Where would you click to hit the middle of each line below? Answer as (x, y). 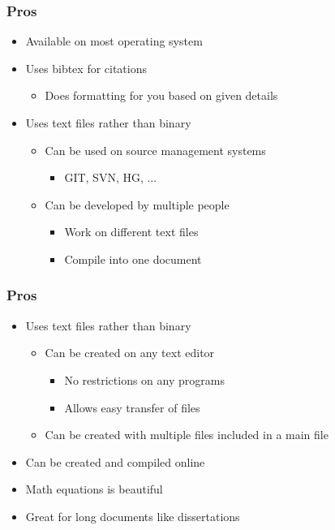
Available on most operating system (114, 41)
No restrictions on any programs (144, 379)
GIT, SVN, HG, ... (111, 177)
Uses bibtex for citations (86, 68)
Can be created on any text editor (130, 353)
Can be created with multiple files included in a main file (187, 435)
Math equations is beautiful (94, 489)
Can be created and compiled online (115, 461)
